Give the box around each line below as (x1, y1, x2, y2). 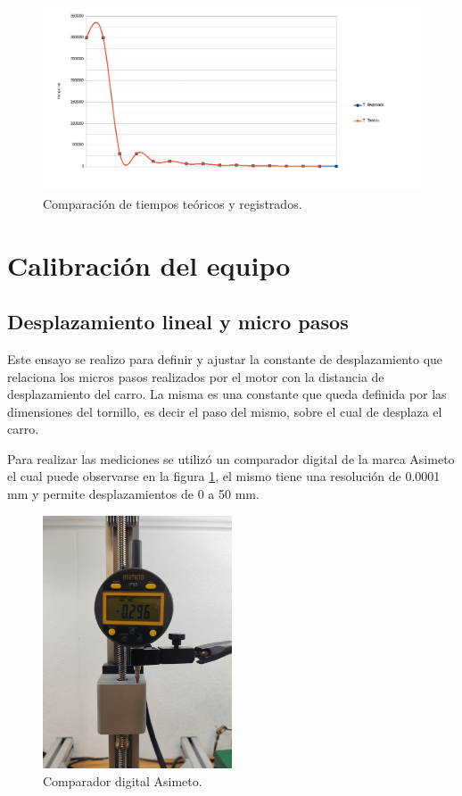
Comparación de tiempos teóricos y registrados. (43, 194, 302, 212)
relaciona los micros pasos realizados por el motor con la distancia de (7, 367, 384, 386)
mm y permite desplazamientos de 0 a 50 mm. (7, 485, 260, 503)
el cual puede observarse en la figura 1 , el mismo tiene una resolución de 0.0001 (7, 467, 441, 485)
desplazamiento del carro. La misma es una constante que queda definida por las (7, 385, 447, 403)
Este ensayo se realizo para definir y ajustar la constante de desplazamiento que (7, 349, 443, 368)
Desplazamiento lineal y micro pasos (7, 308, 349, 336)
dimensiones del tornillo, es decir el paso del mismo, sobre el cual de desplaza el (7, 402, 442, 420)
